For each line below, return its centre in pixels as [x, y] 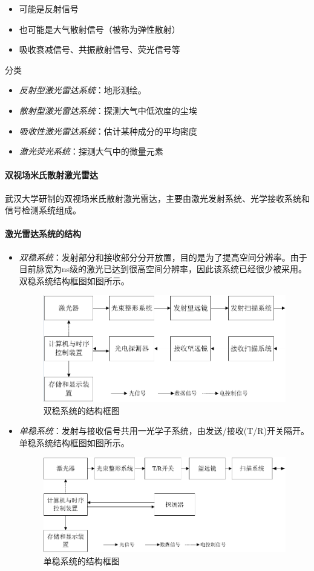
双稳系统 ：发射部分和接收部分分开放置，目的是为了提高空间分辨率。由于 [163, 257]
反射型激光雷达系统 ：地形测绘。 [83, 90]
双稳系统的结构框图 [81, 410]
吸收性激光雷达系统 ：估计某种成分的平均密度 [108, 131]
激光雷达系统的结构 [43, 234]
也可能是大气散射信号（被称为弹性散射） [100, 29]
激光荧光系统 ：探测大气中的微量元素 [91, 151]
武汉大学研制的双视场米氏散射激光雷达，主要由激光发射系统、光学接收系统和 [157, 198]
